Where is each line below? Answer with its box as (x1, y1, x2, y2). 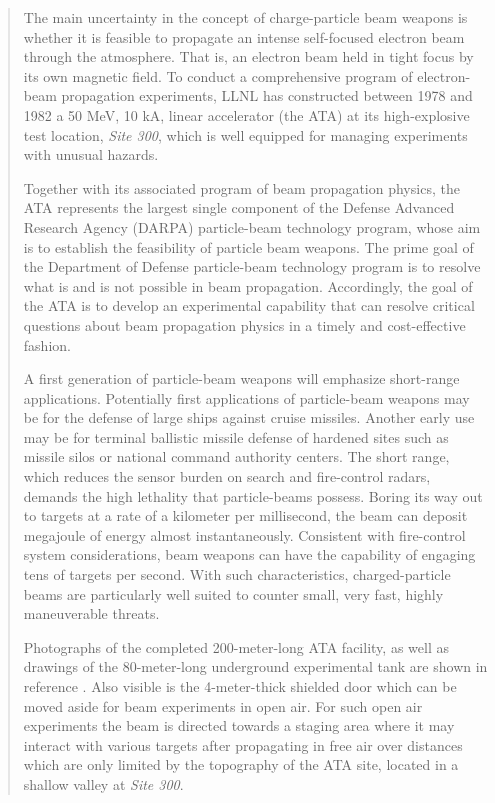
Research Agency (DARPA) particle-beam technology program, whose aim (23, 216, 481, 237)
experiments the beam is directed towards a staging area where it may (23, 715, 455, 736)
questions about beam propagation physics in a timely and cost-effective (23, 314, 466, 335)
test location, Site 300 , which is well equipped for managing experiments (23, 124, 468, 145)
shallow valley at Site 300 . (23, 773, 184, 794)
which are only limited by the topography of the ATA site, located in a (23, 754, 459, 775)
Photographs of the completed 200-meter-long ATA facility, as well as (23, 636, 449, 657)
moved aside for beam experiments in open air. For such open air (23, 695, 423, 716)
